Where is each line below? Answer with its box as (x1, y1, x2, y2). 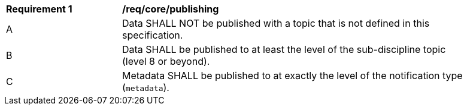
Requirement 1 (6, 3, 72, 15)
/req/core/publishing (122, 3, 219, 15)
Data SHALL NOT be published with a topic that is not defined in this (122, 17, 430, 29)
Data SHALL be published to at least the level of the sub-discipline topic (122, 43, 446, 55)
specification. (122, 29, 183, 41)
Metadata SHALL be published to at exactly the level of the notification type (122, 70, 463, 81)
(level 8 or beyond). (122, 55, 210, 67)
